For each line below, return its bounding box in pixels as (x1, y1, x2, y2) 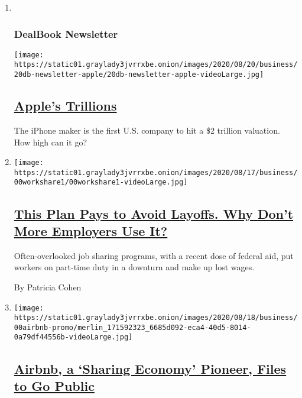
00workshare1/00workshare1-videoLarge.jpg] (14, 178, 188, 187)
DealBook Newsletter (14, 26, 118, 41)
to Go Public (14, 376, 95, 394)
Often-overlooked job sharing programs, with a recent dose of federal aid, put (14, 249, 294, 261)
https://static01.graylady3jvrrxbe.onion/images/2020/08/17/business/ (14, 168, 298, 177)
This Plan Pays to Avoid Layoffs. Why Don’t (14, 204, 294, 222)
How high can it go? (14, 135, 87, 148)
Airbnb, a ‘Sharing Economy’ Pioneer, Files (14, 359, 287, 377)
